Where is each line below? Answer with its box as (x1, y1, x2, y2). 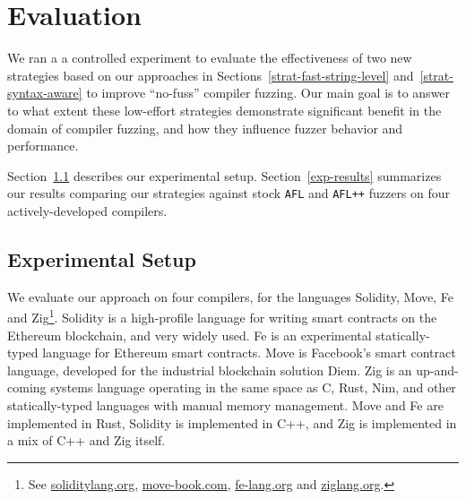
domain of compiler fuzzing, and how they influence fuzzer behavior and (7, 118, 403, 137)
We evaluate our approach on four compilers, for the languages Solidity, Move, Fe (7, 287, 453, 305)
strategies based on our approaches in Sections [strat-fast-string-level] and (7, 65, 414, 84)
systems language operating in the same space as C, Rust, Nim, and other (50, 378, 456, 397)
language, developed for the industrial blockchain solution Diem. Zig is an (7, 360, 412, 379)
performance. (7, 136, 79, 155)
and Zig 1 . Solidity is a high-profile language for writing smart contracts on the (7, 305, 437, 326)
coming (7, 378, 47, 397)
